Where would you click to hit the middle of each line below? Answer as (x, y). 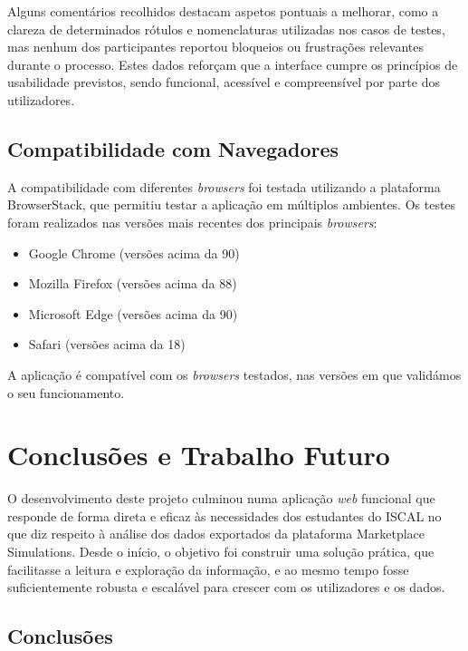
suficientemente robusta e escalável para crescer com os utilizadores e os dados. (226, 587)
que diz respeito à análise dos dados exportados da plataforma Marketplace (216, 534)
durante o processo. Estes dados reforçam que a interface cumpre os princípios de (233, 64)
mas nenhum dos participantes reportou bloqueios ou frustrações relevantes (216, 47)
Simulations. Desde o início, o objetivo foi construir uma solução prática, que (221, 552)
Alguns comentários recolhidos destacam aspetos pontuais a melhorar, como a (223, 11)
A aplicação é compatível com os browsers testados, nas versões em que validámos (234, 374)
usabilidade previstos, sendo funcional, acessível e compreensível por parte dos (224, 82)
